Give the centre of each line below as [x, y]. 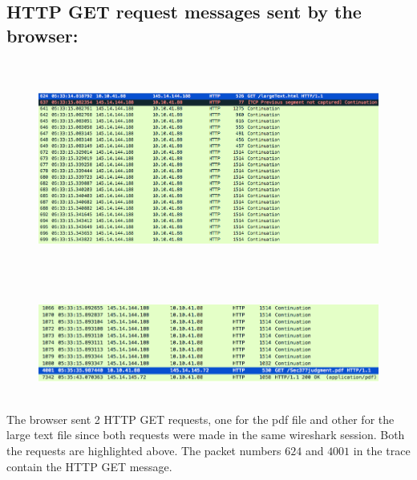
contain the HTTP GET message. [89, 466]
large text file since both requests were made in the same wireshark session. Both [206, 435]
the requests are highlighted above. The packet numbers [144, 450]
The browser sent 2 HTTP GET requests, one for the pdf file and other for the [200, 419]
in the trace [382, 450]
